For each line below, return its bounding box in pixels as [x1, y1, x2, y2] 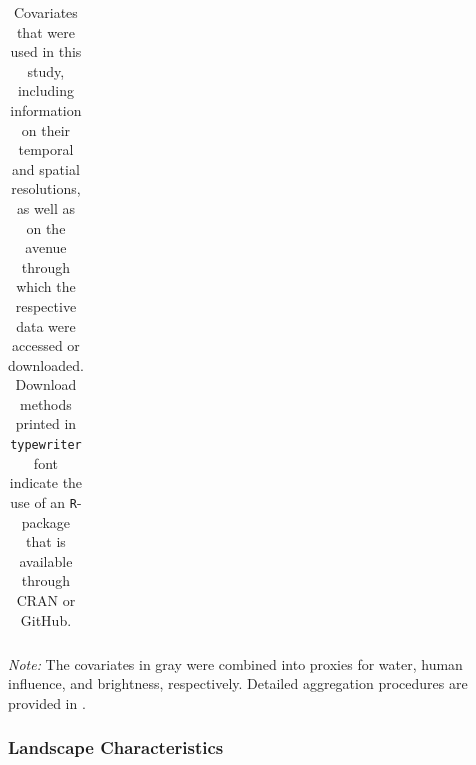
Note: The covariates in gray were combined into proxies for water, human [8, 653, 463, 674]
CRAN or [16, 589, 76, 610]
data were [16, 315, 76, 336]
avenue [25, 237, 67, 258]
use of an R [10, 491, 77, 512]
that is [26, 531, 66, 552]
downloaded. [8, 354, 84, 375]
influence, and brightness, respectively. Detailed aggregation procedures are [8, 673, 468, 694]
